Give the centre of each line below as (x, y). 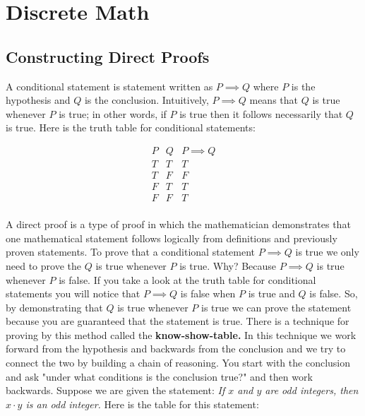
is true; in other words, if (113, 113)
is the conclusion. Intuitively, (146, 100)
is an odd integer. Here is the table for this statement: (142, 404)
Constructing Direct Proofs (108, 56)
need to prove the (43, 265)
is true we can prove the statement (276, 307)
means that (274, 100)
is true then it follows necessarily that (261, 113)
